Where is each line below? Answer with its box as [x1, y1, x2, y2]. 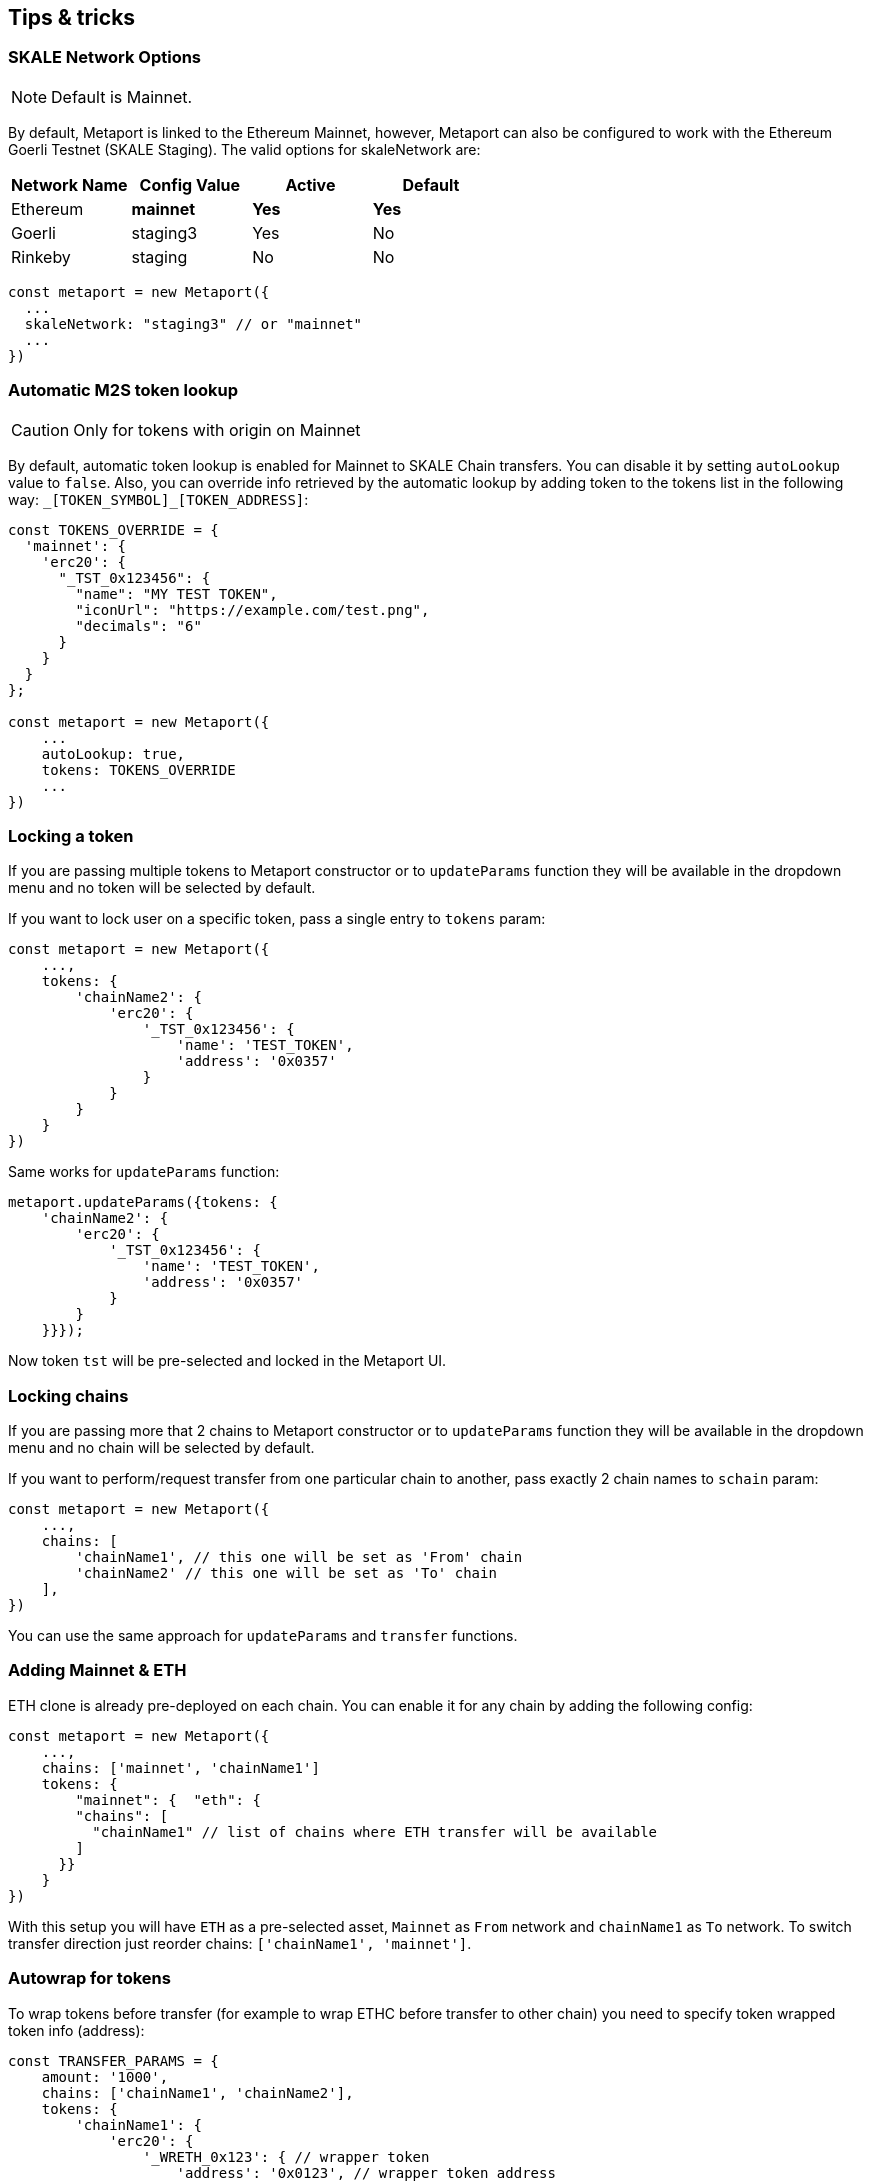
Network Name [11, 174, 128, 195]
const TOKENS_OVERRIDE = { [8, 521, 219, 538]
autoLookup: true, [41, 745, 186, 762]
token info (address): [8, 2021, 145, 2039]
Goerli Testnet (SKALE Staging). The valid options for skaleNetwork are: [8, 140, 481, 158]
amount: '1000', [41, 2068, 169, 2085]
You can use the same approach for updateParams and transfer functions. [8, 1627, 518, 1645]
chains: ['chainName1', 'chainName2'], [41, 2084, 354, 2101]
